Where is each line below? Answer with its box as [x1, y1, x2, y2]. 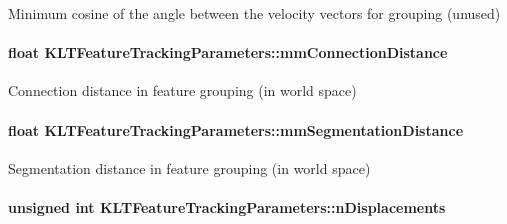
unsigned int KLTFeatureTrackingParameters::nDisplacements [8, 196, 446, 217]
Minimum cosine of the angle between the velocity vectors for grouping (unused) [8, 3, 501, 23]
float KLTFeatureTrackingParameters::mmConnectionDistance [8, 42, 448, 63]
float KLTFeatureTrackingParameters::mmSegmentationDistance [8, 119, 464, 140]
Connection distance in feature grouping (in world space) [8, 80, 357, 101]
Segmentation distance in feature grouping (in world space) [8, 157, 371, 178]
